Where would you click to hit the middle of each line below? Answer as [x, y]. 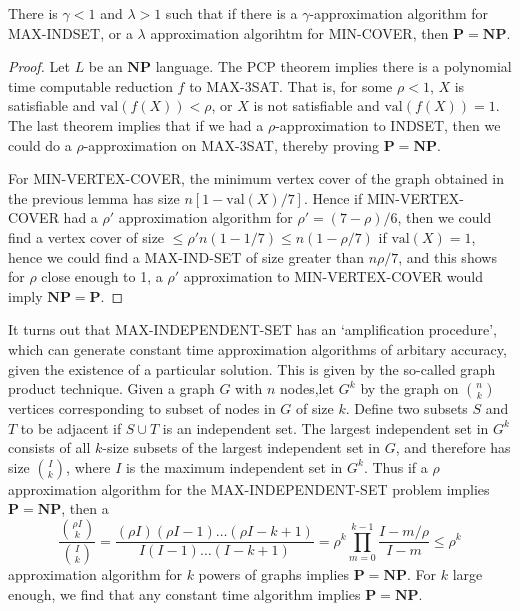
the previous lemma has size [94, 197]
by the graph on [409, 388]
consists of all [49, 447]
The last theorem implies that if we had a [136, 124]
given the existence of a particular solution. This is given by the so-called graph [252, 368]
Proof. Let [39, 66]
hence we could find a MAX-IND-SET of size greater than [186, 256]
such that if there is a [231, 13]
